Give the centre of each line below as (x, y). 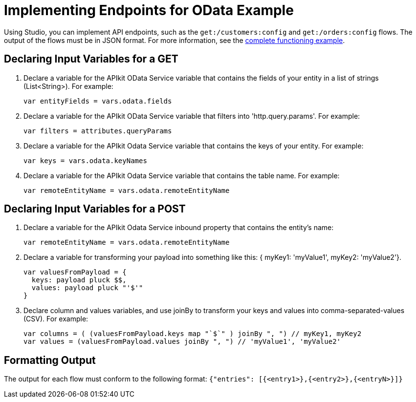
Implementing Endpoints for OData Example (149, 10)
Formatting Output (50, 360)
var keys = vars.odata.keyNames (85, 160)
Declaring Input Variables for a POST (95, 209)
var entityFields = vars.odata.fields (98, 101)
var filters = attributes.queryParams (98, 131)
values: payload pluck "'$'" (87, 288)
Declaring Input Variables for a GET (91, 59)
